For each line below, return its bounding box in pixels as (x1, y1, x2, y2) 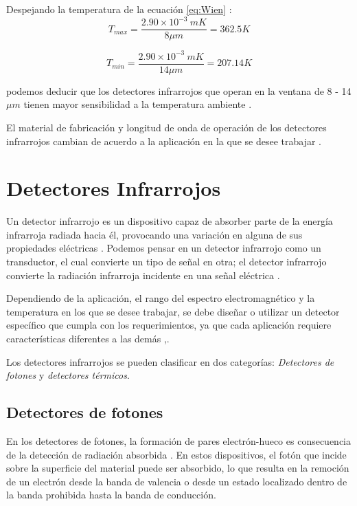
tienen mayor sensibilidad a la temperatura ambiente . (23, 97, 252, 111)
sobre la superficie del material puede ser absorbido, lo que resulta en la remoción (6, 461, 349, 475)
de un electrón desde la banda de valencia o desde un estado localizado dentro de (6, 474, 347, 488)
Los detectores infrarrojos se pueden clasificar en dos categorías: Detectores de (6, 354, 334, 368)
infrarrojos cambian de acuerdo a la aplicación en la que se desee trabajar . (6, 133, 321, 148)
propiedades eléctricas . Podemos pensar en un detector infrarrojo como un (6, 241, 321, 255)
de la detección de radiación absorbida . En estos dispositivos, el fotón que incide (6, 447, 347, 461)
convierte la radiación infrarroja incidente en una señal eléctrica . (6, 267, 280, 282)
